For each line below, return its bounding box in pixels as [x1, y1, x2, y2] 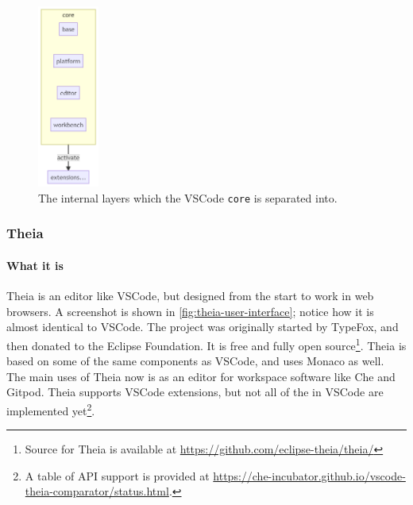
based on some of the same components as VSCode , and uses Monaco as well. [6, 353, 384, 369]
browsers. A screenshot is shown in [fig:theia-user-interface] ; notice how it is [6, 303, 374, 319]
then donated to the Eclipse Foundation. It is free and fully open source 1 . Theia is [6, 334, 407, 353]
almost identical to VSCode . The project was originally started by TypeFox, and [6, 318, 399, 335]
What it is [6, 256, 64, 273]
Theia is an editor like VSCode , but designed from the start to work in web [6, 287, 374, 304]
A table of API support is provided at [25, 467, 210, 484]
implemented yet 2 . [6, 399, 95, 418]
